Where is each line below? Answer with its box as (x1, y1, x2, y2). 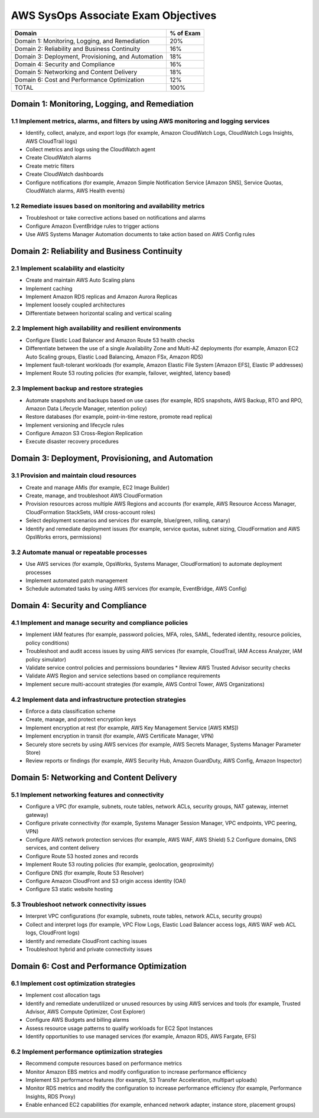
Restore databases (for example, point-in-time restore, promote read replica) (25, 413, 213, 421)
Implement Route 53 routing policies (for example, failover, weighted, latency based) (25, 370, 231, 377)
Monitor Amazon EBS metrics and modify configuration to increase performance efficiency (25, 1068, 247, 1075)
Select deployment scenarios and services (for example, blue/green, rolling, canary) (25, 517, 230, 524)
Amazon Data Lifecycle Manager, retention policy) (25, 405, 148, 412)
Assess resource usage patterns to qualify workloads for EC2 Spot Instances (25, 1025, 213, 1032)
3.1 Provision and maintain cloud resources (11, 471, 137, 480)
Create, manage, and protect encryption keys (25, 716, 136, 723)
